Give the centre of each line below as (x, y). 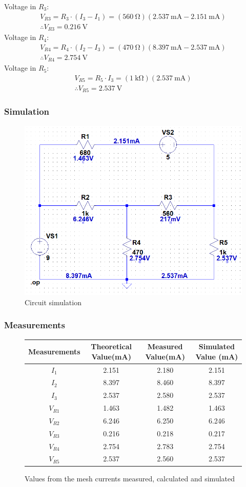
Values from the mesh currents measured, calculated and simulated (130, 478)
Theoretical (111, 346)
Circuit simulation (53, 302)
